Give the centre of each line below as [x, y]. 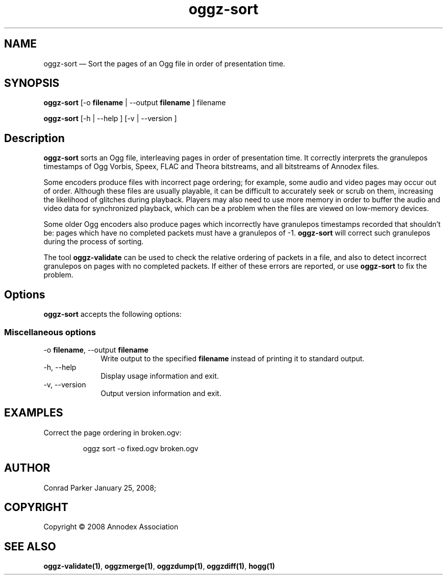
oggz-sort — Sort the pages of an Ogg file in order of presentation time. [164, 63]
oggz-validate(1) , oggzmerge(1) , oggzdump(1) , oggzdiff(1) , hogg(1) [159, 566]
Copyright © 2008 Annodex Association [111, 527]
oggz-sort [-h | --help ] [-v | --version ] [110, 119]
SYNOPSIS [32, 83]
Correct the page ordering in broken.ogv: [113, 432]
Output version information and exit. [161, 393]
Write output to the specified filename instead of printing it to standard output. [233, 358]
